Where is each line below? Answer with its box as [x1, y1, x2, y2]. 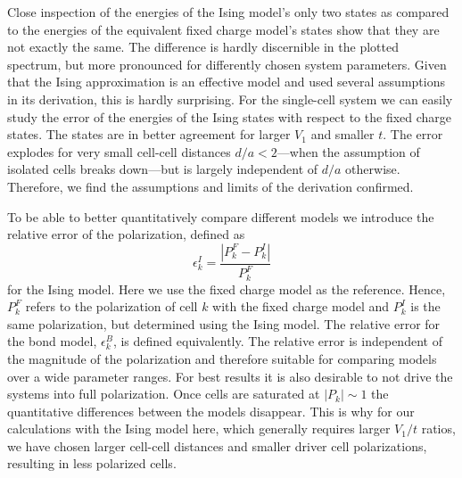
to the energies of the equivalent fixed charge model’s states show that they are [7, 20, 440, 38]
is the [410, 297, 441, 316]
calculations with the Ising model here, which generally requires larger [7, 419, 391, 438]
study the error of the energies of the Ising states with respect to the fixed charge [7, 107, 452, 126]
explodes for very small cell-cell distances [7, 142, 231, 161]
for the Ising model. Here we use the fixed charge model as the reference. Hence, [7, 279, 446, 298]
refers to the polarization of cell [25, 297, 198, 316]
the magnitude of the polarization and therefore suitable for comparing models [7, 349, 437, 367]
